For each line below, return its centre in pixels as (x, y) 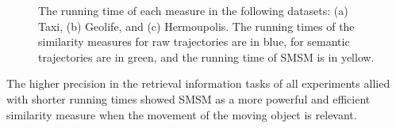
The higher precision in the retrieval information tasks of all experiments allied (198, 83)
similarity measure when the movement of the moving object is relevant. (182, 114)
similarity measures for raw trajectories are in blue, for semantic (194, 41)
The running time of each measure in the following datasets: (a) (193, 10)
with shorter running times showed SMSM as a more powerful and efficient (188, 98)
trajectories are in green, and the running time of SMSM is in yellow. (206, 56)
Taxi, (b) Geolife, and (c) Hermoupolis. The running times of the (196, 26)
